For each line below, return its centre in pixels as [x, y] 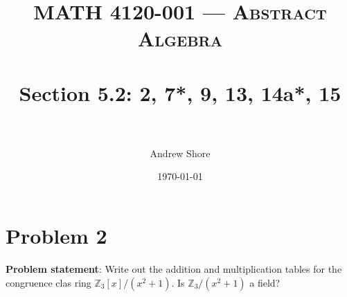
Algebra [180, 38]
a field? [265, 282]
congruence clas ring [48, 282]
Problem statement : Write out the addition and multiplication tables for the [174, 269]
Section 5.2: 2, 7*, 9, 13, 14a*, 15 [180, 92]
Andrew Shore [180, 153]
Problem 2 [56, 236]
